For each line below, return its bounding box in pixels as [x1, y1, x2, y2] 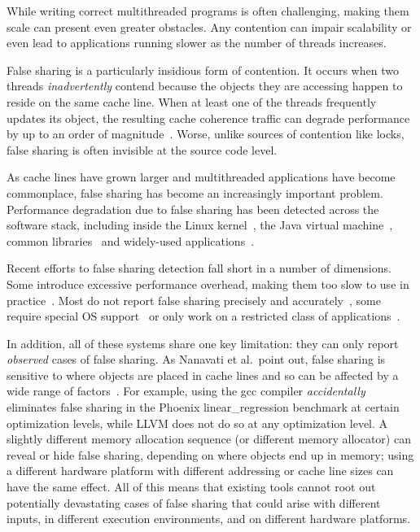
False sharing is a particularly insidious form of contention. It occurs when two [7, 61, 399, 78]
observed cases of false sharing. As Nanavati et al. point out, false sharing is [7, 351, 386, 368]
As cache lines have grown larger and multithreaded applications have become [7, 168, 396, 185]
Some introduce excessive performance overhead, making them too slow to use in [7, 275, 409, 292]
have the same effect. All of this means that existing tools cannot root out [7, 478, 376, 495]
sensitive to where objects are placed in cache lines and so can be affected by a [7, 366, 399, 383]
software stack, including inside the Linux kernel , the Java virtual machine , [7, 216, 393, 233]
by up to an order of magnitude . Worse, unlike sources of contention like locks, [7, 125, 405, 142]
